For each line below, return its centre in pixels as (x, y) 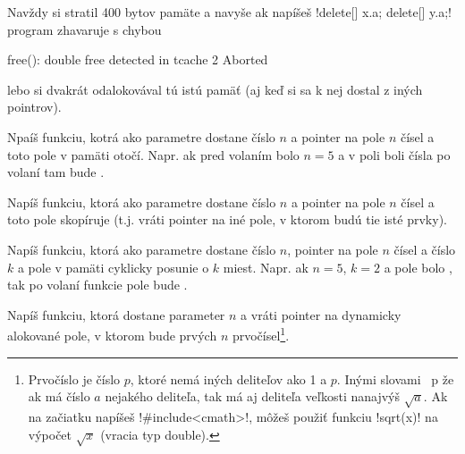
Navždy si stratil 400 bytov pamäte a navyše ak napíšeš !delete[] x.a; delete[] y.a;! (230, 12)
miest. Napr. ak (266, 267)
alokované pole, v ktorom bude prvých (112, 335)
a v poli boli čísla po (394, 154)
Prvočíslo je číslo (74, 378)
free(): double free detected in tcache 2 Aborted (138, 59)
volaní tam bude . (56, 172)
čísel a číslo (425, 249)
